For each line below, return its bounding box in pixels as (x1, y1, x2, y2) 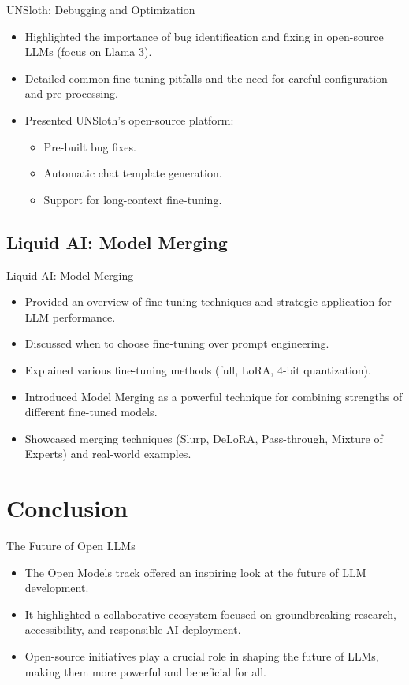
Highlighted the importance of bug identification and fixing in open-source (24, 28, 384, 44)
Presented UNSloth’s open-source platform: (24, 111, 234, 128)
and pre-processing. (24, 85, 118, 102)
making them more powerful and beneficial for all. (24, 663, 266, 679)
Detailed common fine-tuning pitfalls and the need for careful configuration (24, 69, 388, 86)
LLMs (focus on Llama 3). (24, 43, 152, 60)
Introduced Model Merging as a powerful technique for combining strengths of (24, 388, 403, 404)
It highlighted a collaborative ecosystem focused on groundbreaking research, (24, 605, 396, 622)
